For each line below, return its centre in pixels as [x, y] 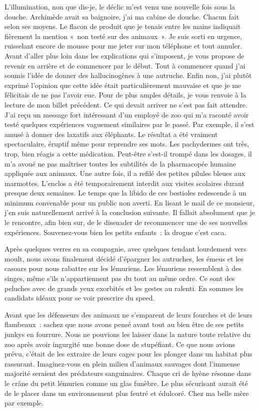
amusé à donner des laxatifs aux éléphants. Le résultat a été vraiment [111, 134]
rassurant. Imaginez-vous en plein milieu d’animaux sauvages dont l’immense [122, 363]
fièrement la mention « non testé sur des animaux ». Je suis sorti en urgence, [123, 36]
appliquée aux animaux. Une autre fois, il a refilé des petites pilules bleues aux [125, 173]
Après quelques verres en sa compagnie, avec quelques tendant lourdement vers [125, 249]
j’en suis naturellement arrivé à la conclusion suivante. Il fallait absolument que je [130, 212]
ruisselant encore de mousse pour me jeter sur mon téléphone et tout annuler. [123, 46]
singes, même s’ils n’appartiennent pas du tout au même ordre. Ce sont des [120, 278]
